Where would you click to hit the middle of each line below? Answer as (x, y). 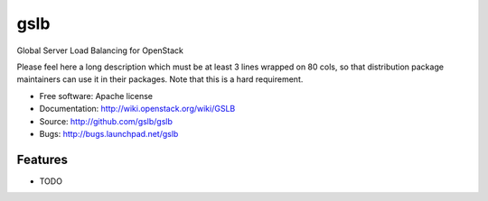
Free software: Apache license (96, 96)
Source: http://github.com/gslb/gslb (106, 121)
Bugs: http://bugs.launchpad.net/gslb (109, 133)
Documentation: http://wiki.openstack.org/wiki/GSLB (137, 109)
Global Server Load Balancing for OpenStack (100, 50)
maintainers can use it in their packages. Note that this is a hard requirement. (160, 79)
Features (42, 159)
